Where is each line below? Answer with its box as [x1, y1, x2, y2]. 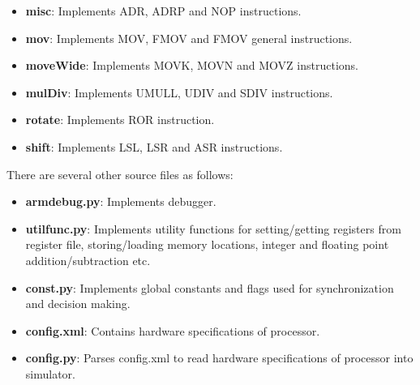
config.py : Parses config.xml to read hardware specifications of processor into [25, 349, 414, 366]
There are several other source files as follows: [6, 165, 234, 182]
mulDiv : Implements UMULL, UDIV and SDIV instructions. [25, 83, 333, 101]
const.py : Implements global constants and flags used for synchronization [25, 279, 394, 296]
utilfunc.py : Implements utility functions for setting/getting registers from [25, 220, 401, 237]
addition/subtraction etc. [25, 251, 151, 268]
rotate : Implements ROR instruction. [25, 111, 215, 128]
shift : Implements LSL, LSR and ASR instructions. [25, 138, 283, 155]
